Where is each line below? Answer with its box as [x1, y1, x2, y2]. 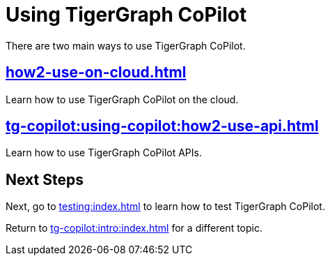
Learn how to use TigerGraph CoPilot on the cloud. [6, 93, 239, 105]
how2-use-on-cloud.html [6, 64, 187, 82]
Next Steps [6, 170, 84, 188]
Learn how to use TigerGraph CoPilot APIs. [6, 147, 202, 159]
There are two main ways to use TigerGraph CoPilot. [6, 39, 246, 52]
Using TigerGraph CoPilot [6, 3, 247, 27]
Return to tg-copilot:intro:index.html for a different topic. [6, 222, 262, 234]
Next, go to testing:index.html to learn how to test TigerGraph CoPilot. [6, 200, 325, 213]
